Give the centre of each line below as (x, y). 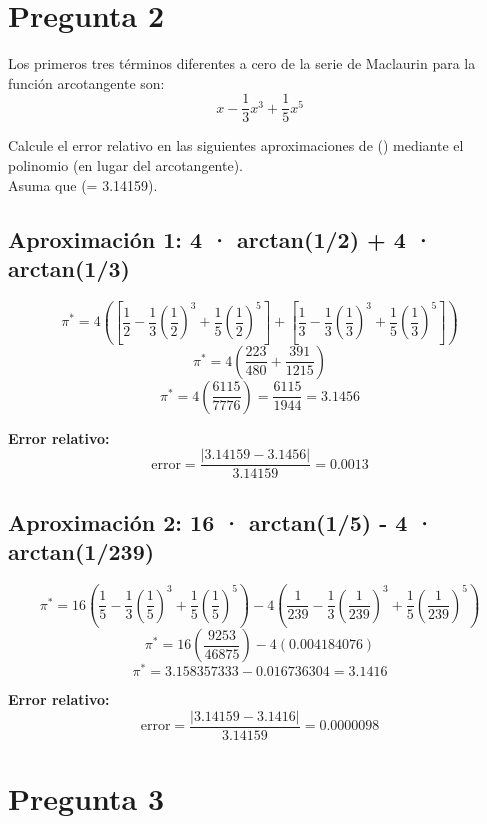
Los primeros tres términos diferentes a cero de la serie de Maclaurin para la (242, 63)
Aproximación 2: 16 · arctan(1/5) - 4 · (221, 521)
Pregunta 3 (86, 798)
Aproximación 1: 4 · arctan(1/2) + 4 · (220, 238)
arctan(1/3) (69, 267)
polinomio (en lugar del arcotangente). (125, 164)
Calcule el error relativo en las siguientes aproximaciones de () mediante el (236, 145)
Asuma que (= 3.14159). (83, 184)
